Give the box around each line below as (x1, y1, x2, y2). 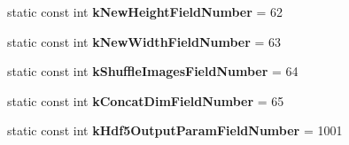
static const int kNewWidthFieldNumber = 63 (7, 32, 282, 50)
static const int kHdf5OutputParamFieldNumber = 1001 (7, 121, 343, 140)
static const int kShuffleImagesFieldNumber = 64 (7, 62, 299, 80)
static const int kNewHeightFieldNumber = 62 (7, 3, 283, 20)
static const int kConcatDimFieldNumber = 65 (7, 91, 284, 110)
